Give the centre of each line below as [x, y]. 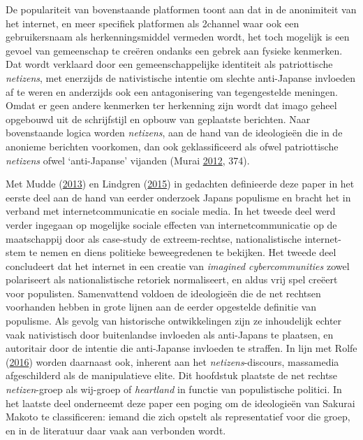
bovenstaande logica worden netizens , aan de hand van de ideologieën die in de [174, 133]
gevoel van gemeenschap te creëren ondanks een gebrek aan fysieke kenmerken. [174, 50]
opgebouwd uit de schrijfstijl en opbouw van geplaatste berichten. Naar [158, 119]
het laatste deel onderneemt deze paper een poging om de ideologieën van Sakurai [180, 403]
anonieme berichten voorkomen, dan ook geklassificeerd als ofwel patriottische [172, 146]
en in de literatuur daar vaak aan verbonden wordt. [116, 430]
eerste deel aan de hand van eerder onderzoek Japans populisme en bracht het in [178, 197]
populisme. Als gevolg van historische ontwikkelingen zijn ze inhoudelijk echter [174, 321]
